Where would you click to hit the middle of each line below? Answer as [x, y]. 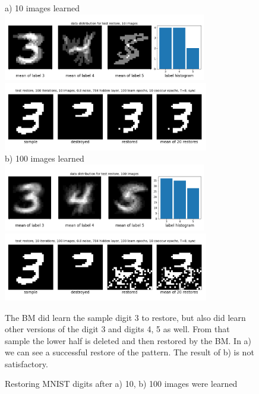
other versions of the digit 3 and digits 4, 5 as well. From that [117, 329]
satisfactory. [26, 363]
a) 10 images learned [42, 8]
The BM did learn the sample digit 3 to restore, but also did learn [125, 317]
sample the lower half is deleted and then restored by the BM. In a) [128, 340]
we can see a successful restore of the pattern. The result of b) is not [129, 352]
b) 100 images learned [45, 158]
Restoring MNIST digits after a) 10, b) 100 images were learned [121, 384]
